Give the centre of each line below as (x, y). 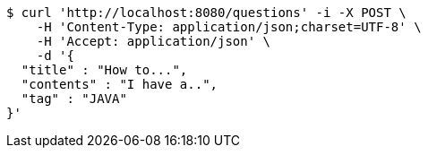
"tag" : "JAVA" (74, 99)
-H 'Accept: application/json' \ (154, 41)
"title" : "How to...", (104, 70)
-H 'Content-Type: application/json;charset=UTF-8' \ (229, 27)
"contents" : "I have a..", (120, 84)
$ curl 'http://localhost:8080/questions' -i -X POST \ (206, 13)
